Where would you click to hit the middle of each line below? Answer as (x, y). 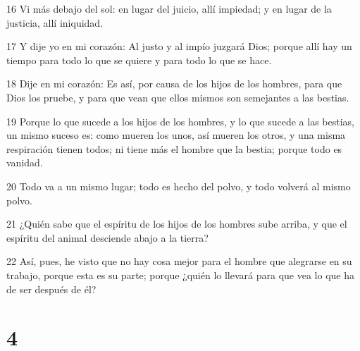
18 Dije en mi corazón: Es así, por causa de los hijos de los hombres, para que (174, 84)
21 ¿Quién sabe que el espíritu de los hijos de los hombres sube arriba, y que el (177, 224)
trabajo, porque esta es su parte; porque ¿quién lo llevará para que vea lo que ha (180, 275)
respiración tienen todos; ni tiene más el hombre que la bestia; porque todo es (174, 148)
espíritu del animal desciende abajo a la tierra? (107, 237)
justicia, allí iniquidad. (55, 22)
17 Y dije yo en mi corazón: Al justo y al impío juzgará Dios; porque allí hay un (179, 46)
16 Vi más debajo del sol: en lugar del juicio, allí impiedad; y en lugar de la (169, 8)
